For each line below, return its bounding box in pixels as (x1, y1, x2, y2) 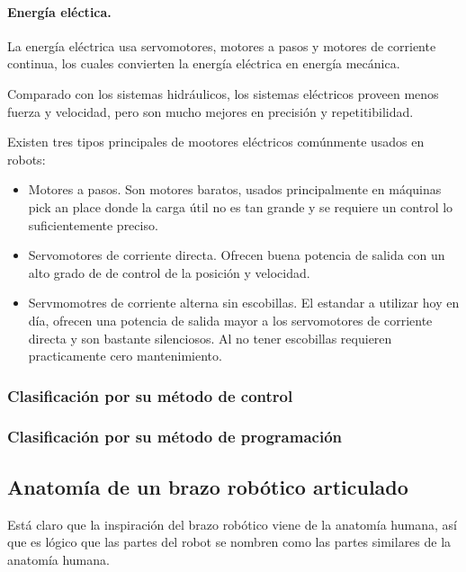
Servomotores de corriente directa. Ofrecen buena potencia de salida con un (28, 246, 445, 264)
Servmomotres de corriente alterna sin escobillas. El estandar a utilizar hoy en (28, 293, 460, 312)
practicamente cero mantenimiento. (28, 346, 222, 365)
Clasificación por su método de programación (7, 425, 342, 448)
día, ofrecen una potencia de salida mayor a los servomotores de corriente (28, 310, 433, 329)
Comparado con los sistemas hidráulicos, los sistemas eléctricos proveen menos (7, 84, 439, 103)
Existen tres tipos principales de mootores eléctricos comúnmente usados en (7, 132, 425, 151)
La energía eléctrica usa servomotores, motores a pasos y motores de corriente (7, 36, 436, 55)
